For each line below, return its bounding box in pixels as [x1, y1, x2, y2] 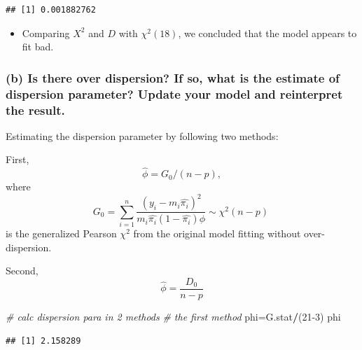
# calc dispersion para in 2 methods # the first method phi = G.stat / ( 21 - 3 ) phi [6, 309, 341, 323]
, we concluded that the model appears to [178, 25, 357, 40]
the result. [6, 101, 65, 118]
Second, [6, 263, 39, 278]
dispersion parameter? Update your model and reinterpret [6, 85, 343, 102]
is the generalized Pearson [6, 226, 117, 241]
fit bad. [22, 39, 54, 54]
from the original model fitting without [133, 226, 301, 241]
